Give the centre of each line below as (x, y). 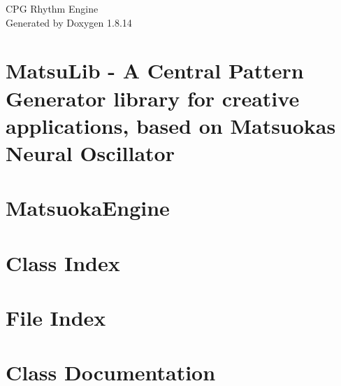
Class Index (63, 262)
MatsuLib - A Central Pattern (155, 70)
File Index (56, 318)
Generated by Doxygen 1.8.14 (69, 22)
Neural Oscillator (90, 152)
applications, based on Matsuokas (171, 125)
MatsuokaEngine (88, 208)
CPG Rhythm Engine (52, 8)
